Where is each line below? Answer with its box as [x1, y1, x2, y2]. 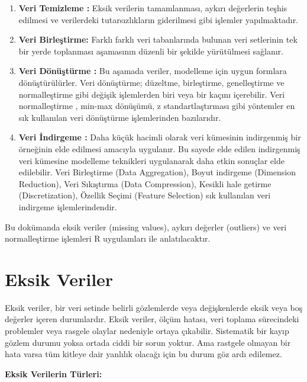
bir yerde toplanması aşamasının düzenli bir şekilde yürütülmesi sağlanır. [18, 44, 283, 57]
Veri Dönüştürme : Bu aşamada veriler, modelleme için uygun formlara [18, 65, 287, 77]
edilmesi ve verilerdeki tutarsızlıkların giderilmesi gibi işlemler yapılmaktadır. [18, 13, 299, 25]
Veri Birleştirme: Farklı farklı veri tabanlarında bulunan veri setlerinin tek [18, 33, 298, 46]
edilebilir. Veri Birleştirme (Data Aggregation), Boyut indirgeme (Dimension [18, 166, 296, 178]
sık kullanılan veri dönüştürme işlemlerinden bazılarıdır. [18, 111, 221, 123]
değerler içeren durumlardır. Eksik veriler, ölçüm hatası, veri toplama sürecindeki [5, 313, 299, 325]
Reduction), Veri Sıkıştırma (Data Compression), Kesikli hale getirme [18, 177, 272, 190]
